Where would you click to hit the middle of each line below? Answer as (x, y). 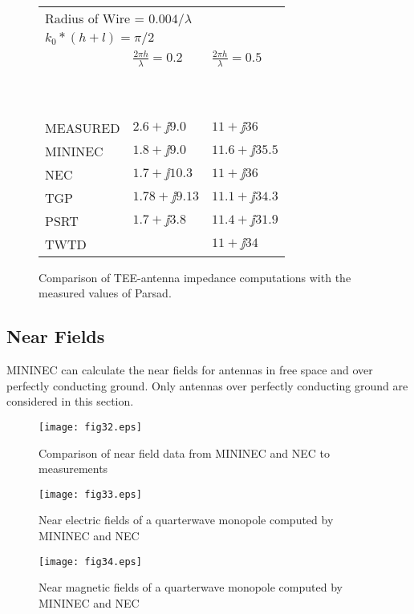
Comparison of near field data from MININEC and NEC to (185, 452)
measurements (73, 469)
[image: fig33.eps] (90, 494)
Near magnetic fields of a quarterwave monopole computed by (191, 587)
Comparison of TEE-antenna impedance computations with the (195, 277)
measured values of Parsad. (105, 293)
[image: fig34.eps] (90, 561)
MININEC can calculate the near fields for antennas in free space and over (190, 370)
